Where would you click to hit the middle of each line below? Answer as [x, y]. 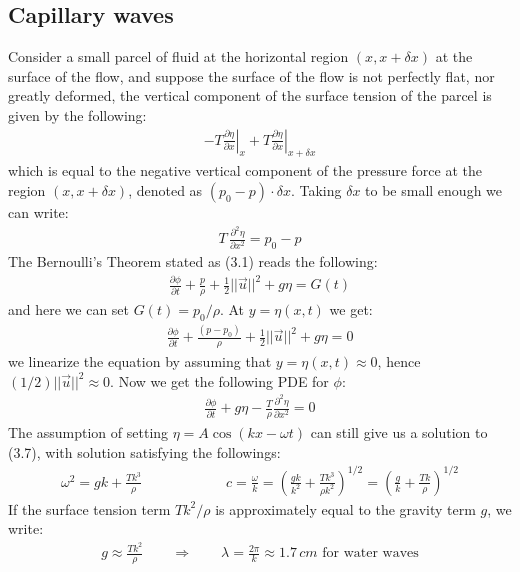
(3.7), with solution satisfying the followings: [144, 451]
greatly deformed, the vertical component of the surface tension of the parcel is [250, 95]
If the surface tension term [89, 508]
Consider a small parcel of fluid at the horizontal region [178, 56]
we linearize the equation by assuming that [140, 361]
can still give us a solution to [399, 432]
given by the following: [77, 114]
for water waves [370, 553]
